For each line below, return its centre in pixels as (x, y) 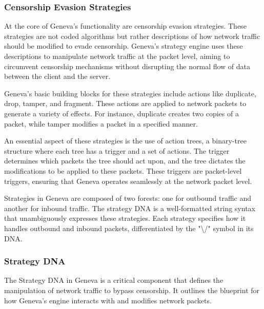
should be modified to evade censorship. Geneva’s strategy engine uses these (124, 46)
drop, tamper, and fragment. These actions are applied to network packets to (125, 103)
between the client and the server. (57, 76)
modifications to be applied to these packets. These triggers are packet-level (123, 170)
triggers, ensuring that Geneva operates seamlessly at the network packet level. (128, 181)
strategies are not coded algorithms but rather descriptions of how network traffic (132, 36)
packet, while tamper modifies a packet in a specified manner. (101, 123)
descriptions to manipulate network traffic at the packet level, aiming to (117, 56)
